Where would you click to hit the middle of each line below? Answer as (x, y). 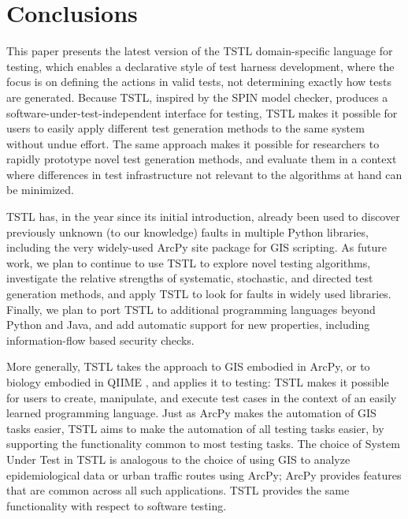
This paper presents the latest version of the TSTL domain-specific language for (200, 51)
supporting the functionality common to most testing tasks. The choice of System (203, 444)
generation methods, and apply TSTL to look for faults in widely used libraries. (199, 294)
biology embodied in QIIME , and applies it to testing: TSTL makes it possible (198, 382)
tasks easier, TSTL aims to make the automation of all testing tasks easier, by (195, 428)
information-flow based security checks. (100, 340)
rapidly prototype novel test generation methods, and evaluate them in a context (202, 159)
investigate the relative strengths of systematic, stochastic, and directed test (190, 278)
